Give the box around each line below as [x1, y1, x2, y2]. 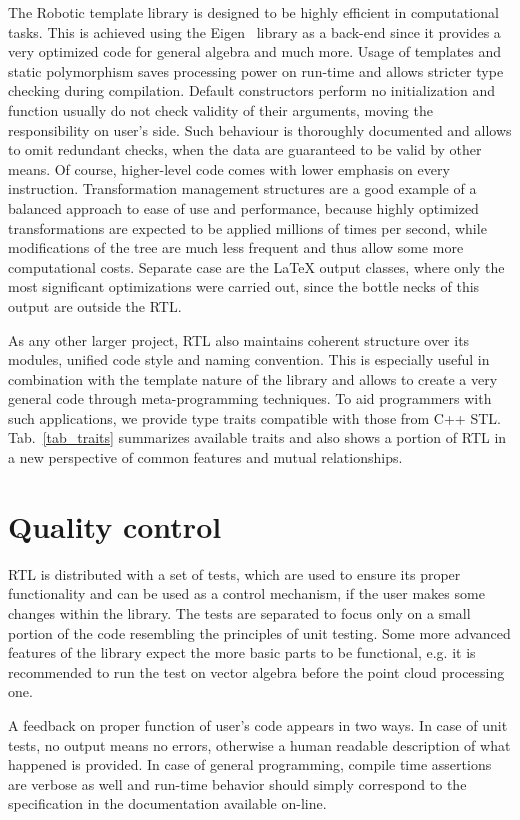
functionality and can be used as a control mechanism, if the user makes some [8, 583, 485, 604]
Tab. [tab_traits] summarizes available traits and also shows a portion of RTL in [8, 427, 507, 448]
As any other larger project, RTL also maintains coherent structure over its [8, 329, 470, 350]
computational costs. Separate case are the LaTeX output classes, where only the [8, 256, 505, 277]
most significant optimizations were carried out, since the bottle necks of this [8, 276, 480, 297]
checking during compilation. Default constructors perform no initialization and [8, 80, 496, 101]
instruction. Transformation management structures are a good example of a [8, 178, 477, 199]
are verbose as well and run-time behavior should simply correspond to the [8, 773, 467, 794]
